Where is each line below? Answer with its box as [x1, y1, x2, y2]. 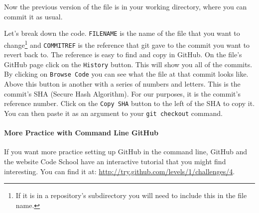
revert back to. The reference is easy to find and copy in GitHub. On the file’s [4, 49, 242, 60]
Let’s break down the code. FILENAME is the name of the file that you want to [4, 28, 240, 38]
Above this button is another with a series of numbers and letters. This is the [4, 79, 241, 89]
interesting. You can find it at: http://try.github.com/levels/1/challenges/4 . [4, 166, 235, 176]
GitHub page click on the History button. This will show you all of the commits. [4, 59, 253, 69]
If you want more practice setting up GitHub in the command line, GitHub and [4, 146, 248, 157]
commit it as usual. [4, 11, 63, 21]
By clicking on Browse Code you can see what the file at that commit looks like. [4, 69, 249, 79]
